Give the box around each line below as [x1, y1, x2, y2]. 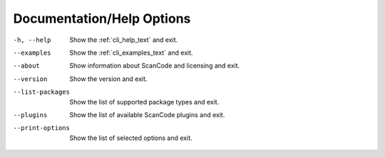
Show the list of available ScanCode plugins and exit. [69, 110, 225, 119]
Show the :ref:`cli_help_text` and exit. [69, 36, 178, 44]
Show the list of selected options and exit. [69, 134, 192, 142]
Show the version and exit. [69, 75, 148, 83]
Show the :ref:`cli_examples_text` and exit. [69, 48, 193, 57]
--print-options [13, 124, 71, 132]
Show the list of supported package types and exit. [69, 97, 220, 106]
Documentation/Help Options [13, 11, 191, 26]
